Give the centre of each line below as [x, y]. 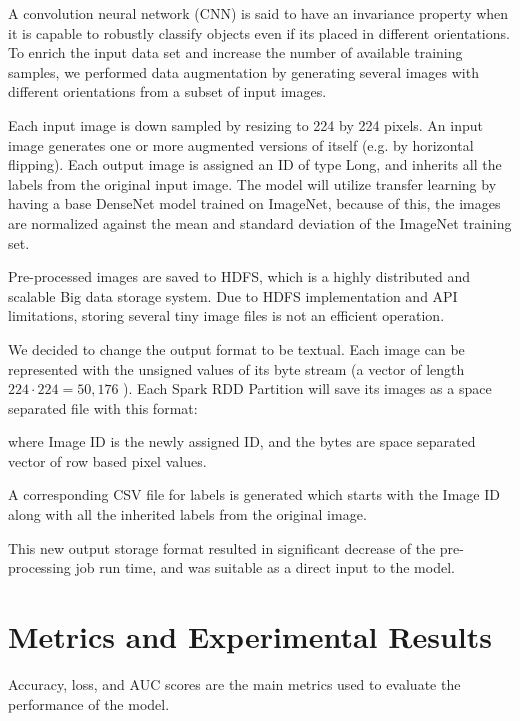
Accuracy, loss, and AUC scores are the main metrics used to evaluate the [234, 683]
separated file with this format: [103, 407]
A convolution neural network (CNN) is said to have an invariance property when [258, 13]
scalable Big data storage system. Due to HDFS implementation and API [233, 295]
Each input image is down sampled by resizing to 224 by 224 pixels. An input [245, 124]
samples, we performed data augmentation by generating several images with [243, 71]
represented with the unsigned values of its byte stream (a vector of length [236, 368]
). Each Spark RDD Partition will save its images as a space [307, 388]
